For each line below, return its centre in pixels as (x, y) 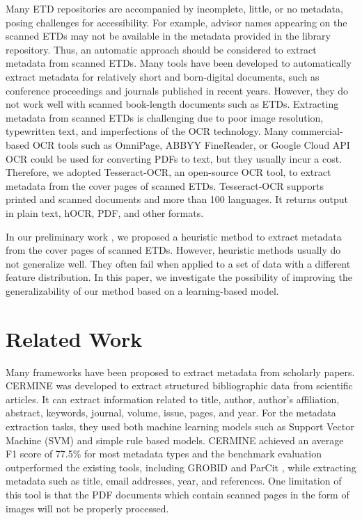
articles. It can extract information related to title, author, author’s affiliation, (173, 399)
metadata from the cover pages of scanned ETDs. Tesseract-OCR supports (165, 185)
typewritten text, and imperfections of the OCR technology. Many (147, 131)
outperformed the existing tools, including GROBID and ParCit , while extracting (181, 467)
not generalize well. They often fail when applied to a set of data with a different (178, 263)
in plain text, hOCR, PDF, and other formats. (105, 212)
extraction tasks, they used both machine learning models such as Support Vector (180, 426)
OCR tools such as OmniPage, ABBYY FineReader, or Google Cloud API (191, 144)
